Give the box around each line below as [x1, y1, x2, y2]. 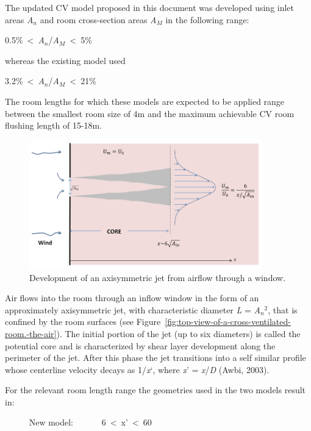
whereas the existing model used [5, 54, 126, 66]
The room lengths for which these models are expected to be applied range [5, 94, 285, 107]
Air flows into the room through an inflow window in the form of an [5, 291, 259, 304]
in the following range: [165, 13, 249, 26]
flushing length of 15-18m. [5, 119, 102, 132]
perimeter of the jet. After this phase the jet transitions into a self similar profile [5, 351, 306, 364]
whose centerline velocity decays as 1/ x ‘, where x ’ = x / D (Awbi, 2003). [5, 363, 270, 376]
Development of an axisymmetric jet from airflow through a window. [29, 271, 286, 283]
